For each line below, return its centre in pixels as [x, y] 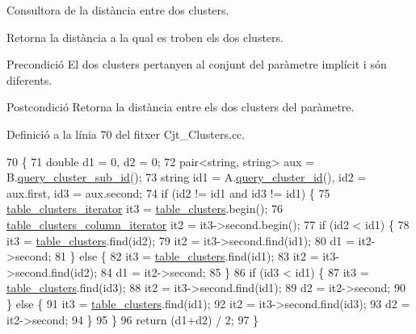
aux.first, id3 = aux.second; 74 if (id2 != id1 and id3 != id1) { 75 [168, 192]
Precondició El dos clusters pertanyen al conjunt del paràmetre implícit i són [197, 64]
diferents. [29, 79]
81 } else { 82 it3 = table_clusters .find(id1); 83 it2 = [187, 256]
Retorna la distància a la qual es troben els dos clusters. [145, 37]
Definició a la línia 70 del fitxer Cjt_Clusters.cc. [126, 134]
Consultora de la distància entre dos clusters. [118, 10]
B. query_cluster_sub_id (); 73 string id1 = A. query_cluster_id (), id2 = [187, 177]
